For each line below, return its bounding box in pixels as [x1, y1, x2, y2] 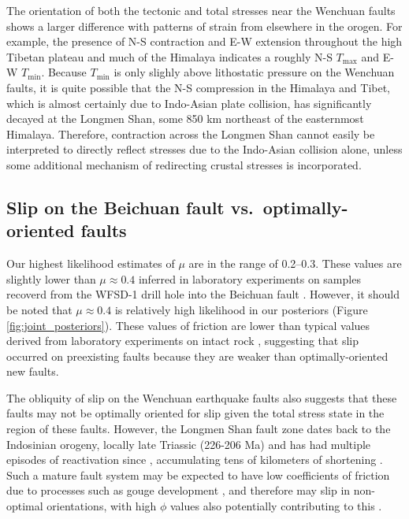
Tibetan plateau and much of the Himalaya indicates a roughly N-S [6, 48, 333, 65]
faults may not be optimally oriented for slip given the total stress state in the [6, 405, 385, 421]
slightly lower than [6, 270, 96, 287]
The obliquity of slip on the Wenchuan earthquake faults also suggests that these [6, 389, 397, 406]
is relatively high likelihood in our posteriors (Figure [114, 301, 368, 317]
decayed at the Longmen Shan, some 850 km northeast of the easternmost [6, 110, 364, 127]
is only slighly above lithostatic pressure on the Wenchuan [113, 64, 395, 80]
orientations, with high [46, 498, 157, 514]
